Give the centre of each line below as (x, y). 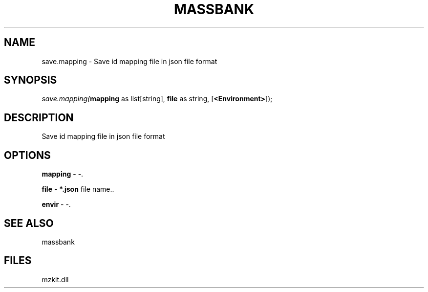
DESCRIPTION (39, 117)
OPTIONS (27, 155)
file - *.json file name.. (78, 189)
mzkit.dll (55, 279)
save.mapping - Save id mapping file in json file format (129, 61)
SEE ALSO (29, 223)
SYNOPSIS (31, 80)
